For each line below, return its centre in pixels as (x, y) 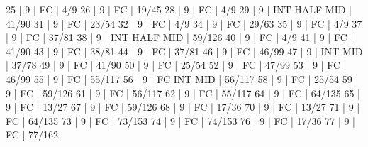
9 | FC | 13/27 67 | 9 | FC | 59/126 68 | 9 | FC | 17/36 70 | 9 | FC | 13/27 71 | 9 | (183, 107)
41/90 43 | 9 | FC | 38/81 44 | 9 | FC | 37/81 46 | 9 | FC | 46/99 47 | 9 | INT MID (184, 51)
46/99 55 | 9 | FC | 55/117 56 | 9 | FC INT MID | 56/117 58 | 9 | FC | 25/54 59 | (182, 78)
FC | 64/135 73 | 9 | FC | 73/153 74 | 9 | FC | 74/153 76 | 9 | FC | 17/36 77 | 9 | (181, 120)
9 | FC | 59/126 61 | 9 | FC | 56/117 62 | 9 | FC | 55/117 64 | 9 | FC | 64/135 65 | (183, 93)
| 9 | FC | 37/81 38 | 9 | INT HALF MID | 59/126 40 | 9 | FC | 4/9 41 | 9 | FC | (180, 37)
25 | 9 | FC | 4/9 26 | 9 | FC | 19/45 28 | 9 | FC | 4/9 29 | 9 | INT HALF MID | (179, 9)
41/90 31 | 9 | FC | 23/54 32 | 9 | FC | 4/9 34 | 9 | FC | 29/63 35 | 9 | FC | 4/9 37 (184, 23)
